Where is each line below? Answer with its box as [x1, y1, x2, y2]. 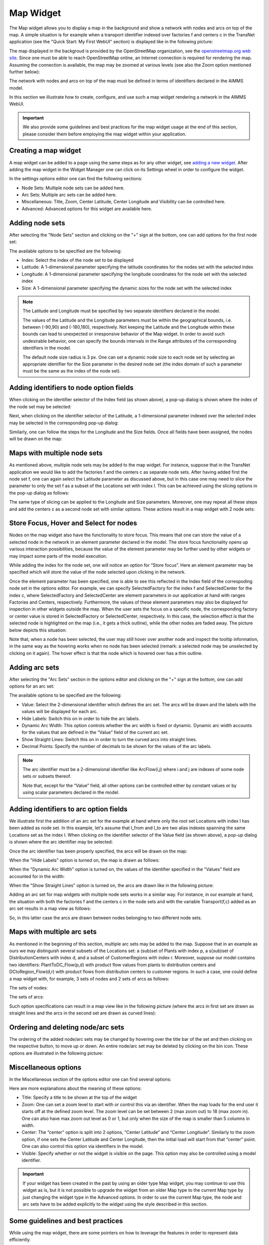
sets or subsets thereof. [22, 773, 72, 779]
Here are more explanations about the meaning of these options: [9, 1086, 142, 1092]
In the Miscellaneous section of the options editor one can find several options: [9, 1076, 172, 1082]
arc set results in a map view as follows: [9, 905, 91, 911]
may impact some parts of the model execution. [9, 553, 107, 559]
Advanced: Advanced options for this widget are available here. [21, 206, 152, 212]
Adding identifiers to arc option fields [9, 805, 128, 813]
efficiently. [9, 1237, 31, 1243]
